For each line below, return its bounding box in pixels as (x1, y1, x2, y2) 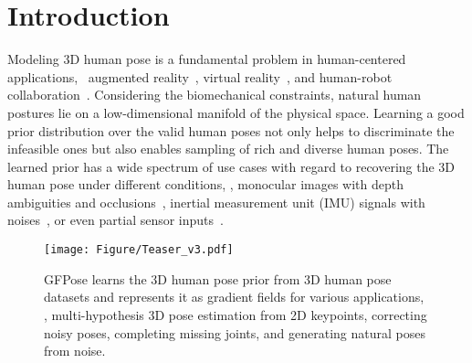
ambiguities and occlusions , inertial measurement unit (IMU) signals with (7, 192, 425, 211)
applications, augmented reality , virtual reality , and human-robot (7, 67, 393, 86)
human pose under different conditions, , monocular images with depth (7, 175, 404, 194)
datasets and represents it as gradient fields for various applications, (44, 287, 425, 306)
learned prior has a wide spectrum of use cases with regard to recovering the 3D (7, 156, 456, 176)
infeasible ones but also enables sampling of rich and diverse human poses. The (7, 139, 449, 158)
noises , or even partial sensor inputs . (7, 210, 224, 230)
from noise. (44, 341, 106, 360)
